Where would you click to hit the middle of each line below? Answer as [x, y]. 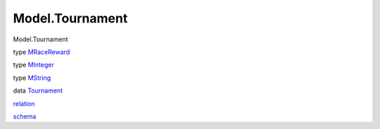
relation [24, 103]
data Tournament [38, 90]
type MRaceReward [42, 52]
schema [25, 116]
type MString [32, 78]
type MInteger [33, 65]
